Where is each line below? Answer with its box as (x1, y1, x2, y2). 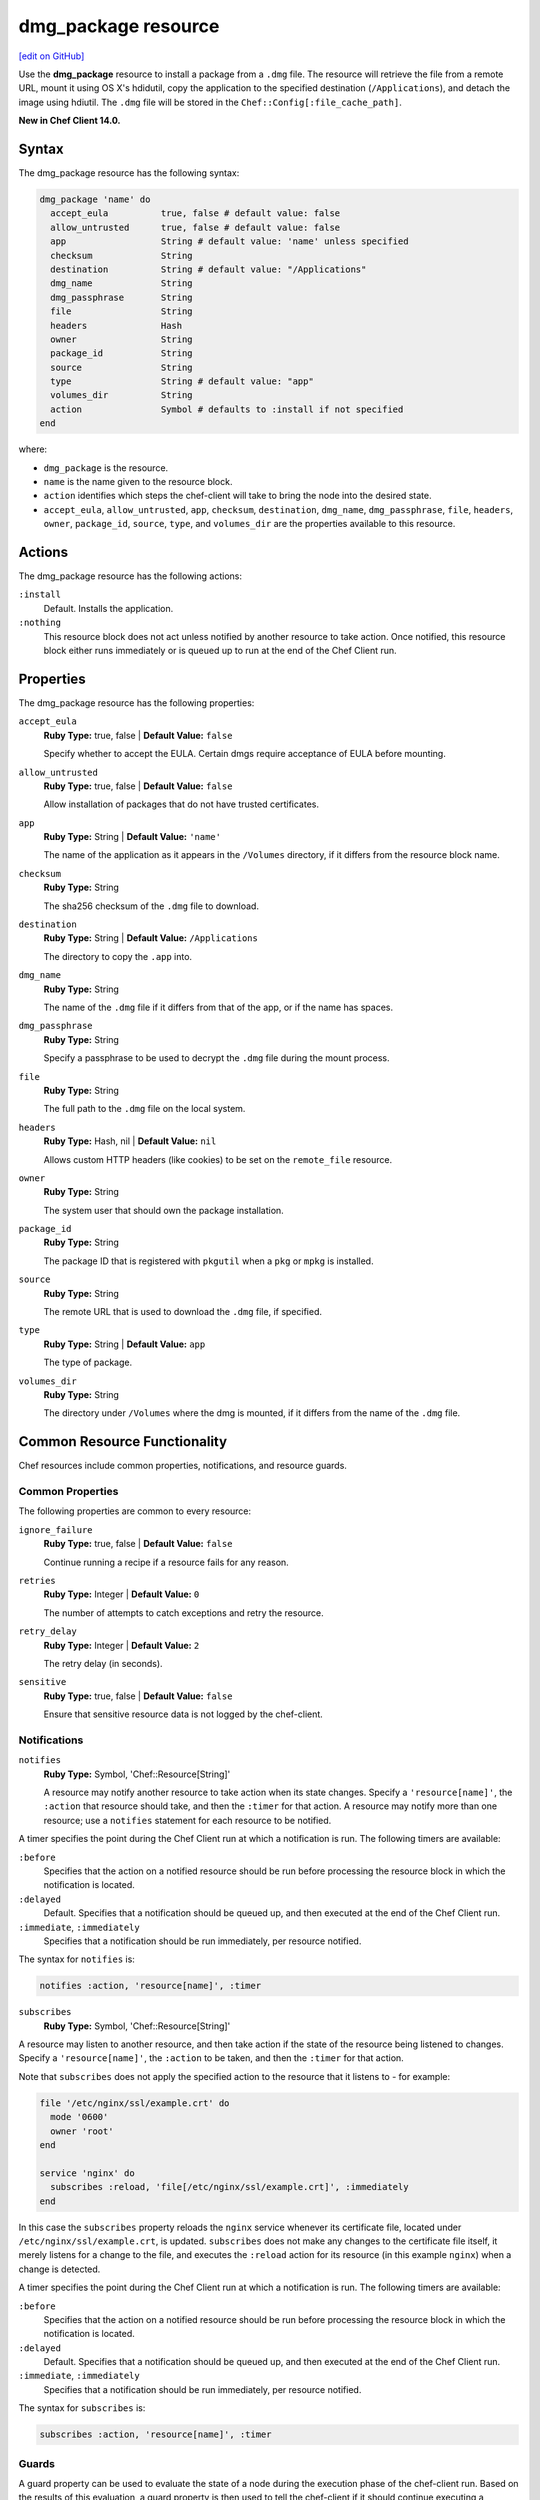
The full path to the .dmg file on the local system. (43, 1103, 246, 1115)
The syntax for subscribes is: (18, 2402, 146, 2414)
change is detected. (18, 2263, 101, 2275)
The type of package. (43, 1356, 133, 1369)
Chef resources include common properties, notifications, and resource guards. (18, 1460, 347, 1472)
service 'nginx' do (39, 2167, 135, 2179)
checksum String (50, 250, 194, 261)
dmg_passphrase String (50, 291, 194, 303)
